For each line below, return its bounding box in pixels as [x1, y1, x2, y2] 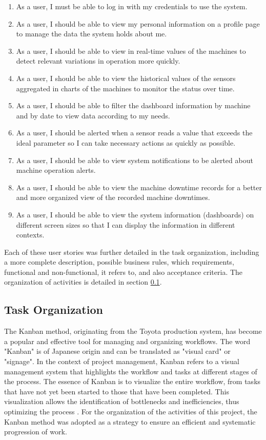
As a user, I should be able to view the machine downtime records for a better [16, 182, 262, 192]
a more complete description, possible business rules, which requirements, [4, 256, 234, 267]
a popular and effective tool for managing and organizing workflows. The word [4, 335, 251, 346]
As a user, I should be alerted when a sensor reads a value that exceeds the [16, 127, 253, 138]
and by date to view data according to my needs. [16, 110, 170, 121]
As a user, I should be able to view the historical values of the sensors [16, 72, 236, 83]
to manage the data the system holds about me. [16, 28, 167, 39]
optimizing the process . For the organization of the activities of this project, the [4, 406, 257, 417]
